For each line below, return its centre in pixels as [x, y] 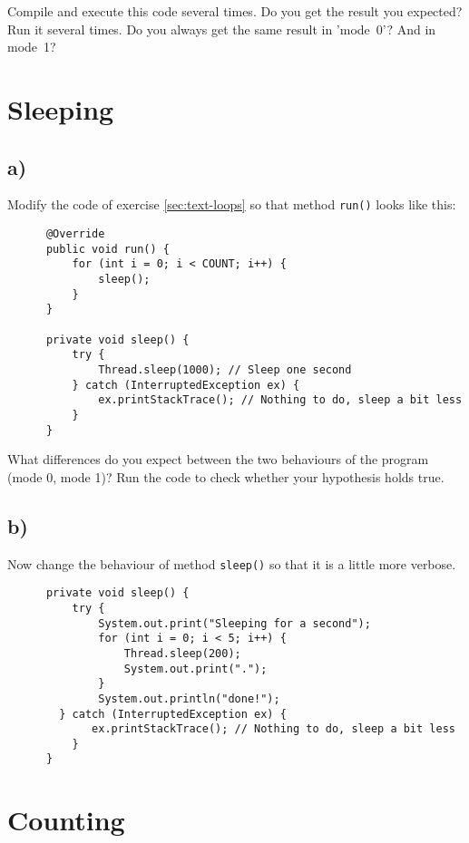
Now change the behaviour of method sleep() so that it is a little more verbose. [232, 563]
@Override [75, 234]
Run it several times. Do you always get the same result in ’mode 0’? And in [222, 29]
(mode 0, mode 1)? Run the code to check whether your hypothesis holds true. [226, 476]
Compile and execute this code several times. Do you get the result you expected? [235, 11]
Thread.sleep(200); [182, 653]
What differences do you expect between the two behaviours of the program [218, 459]
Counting [66, 820]
